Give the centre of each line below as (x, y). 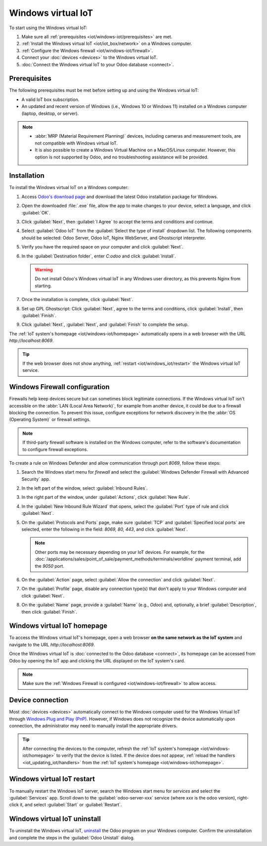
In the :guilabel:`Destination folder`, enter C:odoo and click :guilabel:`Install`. (99, 256)
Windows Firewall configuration (59, 387)
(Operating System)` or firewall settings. (50, 420)
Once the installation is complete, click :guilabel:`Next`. (77, 299)
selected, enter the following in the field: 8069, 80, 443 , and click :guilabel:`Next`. (105, 529)
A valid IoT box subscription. (50, 100)
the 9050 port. (49, 566)
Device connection (39, 700)
